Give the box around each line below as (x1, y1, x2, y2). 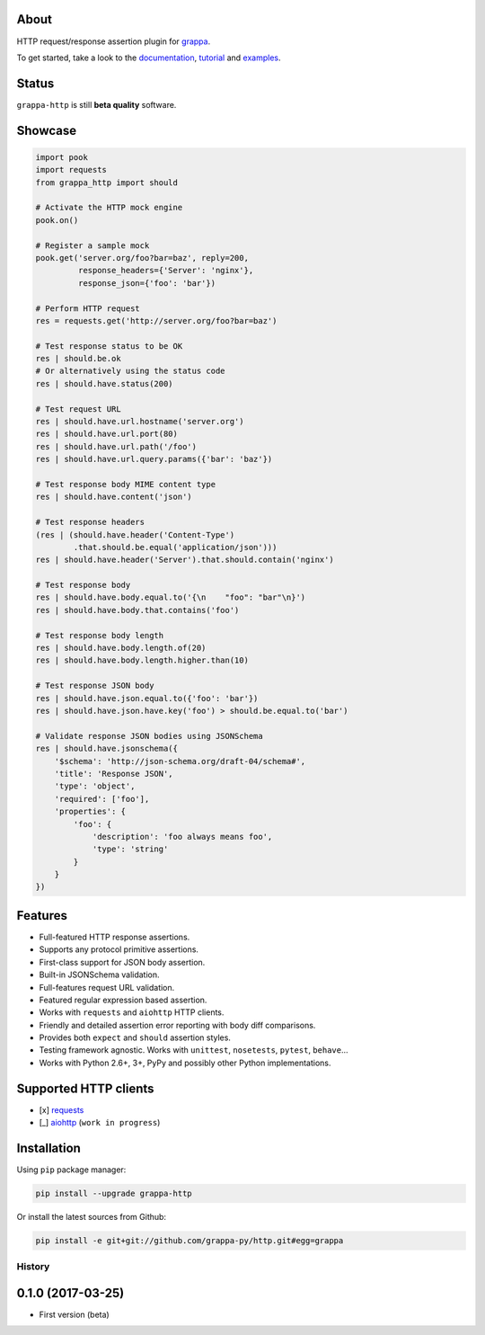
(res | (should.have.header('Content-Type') (35, 530, 235, 539)
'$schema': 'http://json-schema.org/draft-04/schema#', (54, 756, 306, 766)
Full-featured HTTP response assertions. (39, 931, 190, 942)
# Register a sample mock (35, 240, 150, 251)
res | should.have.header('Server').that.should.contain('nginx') (35, 555, 334, 565)
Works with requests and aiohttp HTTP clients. (39, 1007, 225, 1018)
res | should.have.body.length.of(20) (35, 643, 207, 654)
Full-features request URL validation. (39, 982, 175, 992)
